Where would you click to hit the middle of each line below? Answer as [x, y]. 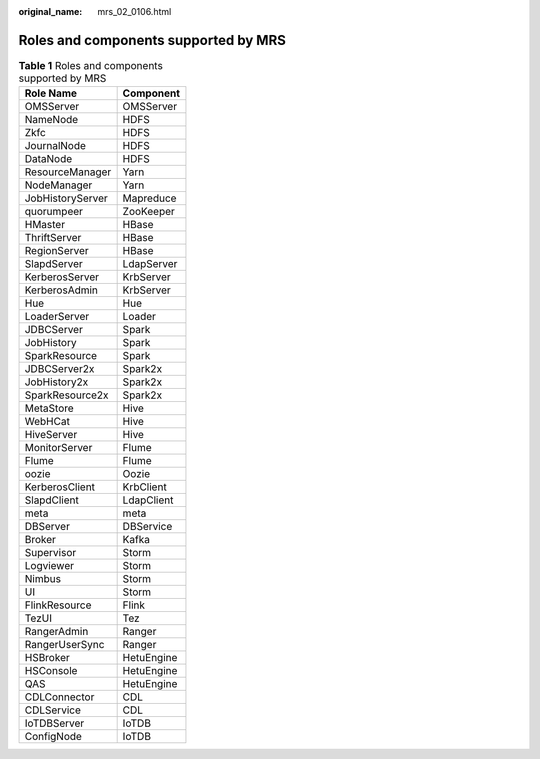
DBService [147, 527]
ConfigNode [53, 737]
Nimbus [43, 579]
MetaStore [49, 408]
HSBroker [47, 658]
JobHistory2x [56, 382]
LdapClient [148, 500]
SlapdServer [54, 264]
